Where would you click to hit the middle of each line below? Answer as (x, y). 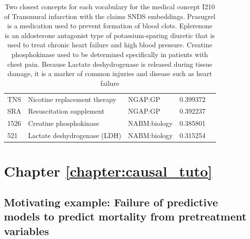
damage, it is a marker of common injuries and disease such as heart (110, 73)
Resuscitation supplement (66, 111)
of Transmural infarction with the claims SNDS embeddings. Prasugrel (110, 16)
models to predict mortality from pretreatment (125, 216)
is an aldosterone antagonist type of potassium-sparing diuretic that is (110, 35)
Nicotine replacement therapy (72, 99)
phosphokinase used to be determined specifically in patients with (110, 54)
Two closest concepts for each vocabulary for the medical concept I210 (110, 6)
